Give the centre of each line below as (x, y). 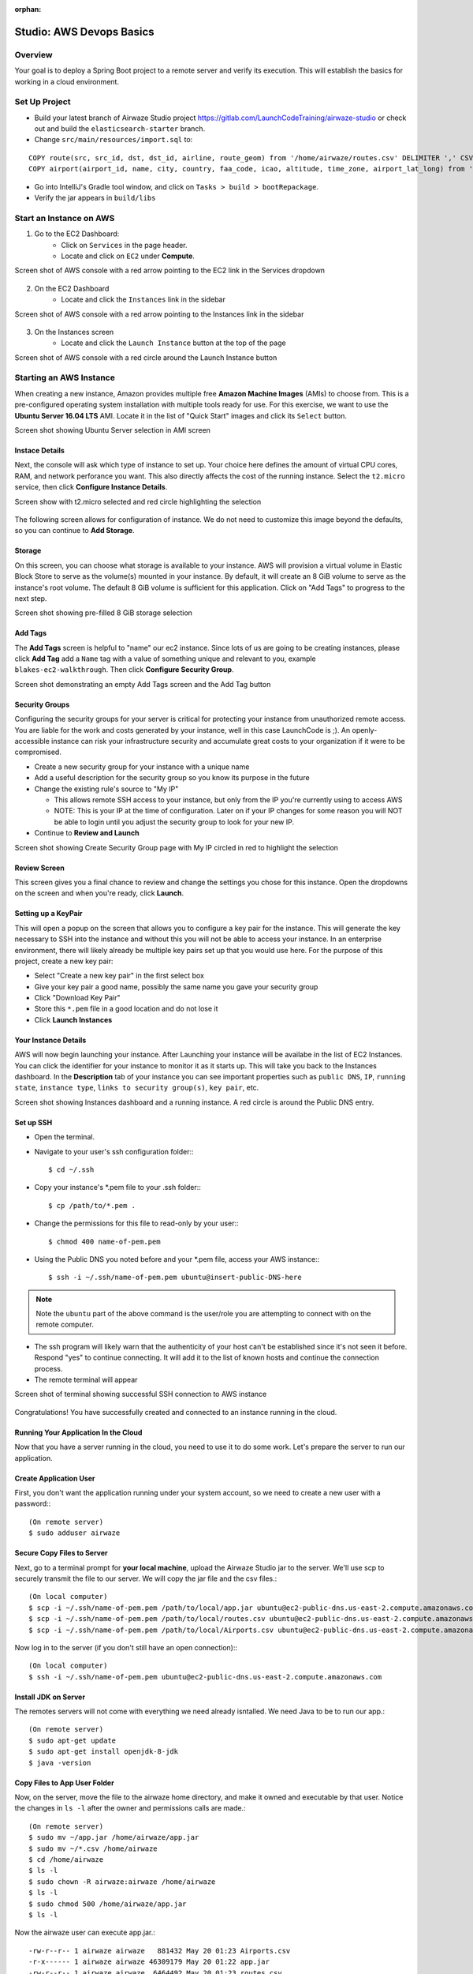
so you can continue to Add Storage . (74, 531)
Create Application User (55, 1478)
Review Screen (39, 868)
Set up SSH (34, 1122)
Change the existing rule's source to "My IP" (106, 789)
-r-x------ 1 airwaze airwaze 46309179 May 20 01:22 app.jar (149, 1962)
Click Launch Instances (73, 1019)
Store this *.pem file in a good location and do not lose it (126, 1009)
